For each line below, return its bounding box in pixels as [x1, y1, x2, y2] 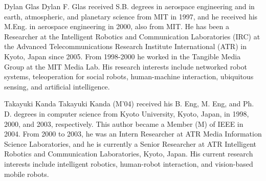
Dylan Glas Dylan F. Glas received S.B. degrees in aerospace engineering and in [4, 1, 255, 11]
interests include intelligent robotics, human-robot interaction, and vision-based [4, 158, 253, 169]
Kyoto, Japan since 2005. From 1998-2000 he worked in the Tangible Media [4, 51, 241, 61]
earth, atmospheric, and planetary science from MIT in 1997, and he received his [4, 11, 258, 21]
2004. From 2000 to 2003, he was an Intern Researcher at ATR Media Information [4, 128, 262, 139]
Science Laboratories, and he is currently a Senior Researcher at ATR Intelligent [4, 138, 257, 149]
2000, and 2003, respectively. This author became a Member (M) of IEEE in [4, 118, 243, 129]
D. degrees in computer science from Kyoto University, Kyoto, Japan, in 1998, [4, 108, 249, 119]
